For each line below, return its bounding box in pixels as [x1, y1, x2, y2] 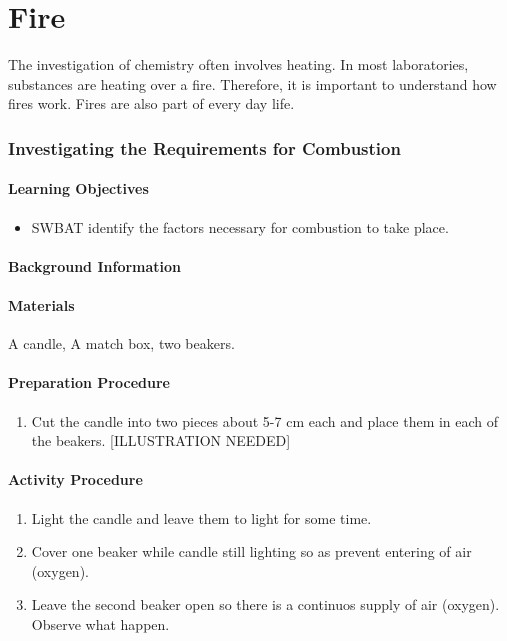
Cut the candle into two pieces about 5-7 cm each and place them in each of [31, 410, 499, 431]
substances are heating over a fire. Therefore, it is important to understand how [8, 73, 497, 94]
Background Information [8, 255, 182, 276]
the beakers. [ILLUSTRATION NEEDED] [31, 430, 291, 451]
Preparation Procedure [8, 372, 170, 393]
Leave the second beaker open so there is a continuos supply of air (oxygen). [31, 594, 500, 615]
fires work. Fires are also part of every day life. [8, 93, 295, 114]
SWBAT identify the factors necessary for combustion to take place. [31, 216, 449, 237]
